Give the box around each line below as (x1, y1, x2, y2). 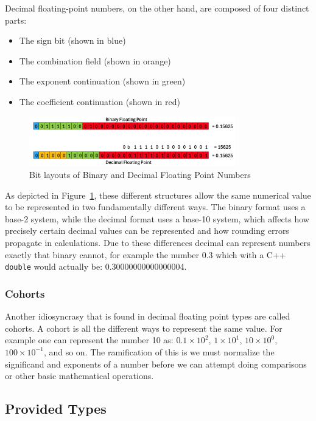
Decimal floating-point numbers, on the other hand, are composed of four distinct (5, 2, 309, 14)
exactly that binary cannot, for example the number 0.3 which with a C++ (5, 248, 286, 261)
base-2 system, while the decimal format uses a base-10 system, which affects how (5, 212, 309, 225)
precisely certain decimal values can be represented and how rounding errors (5, 224, 289, 237)
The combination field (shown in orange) (19, 54, 171, 67)
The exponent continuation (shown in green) (19, 75, 186, 87)
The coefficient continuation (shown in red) (19, 95, 180, 108)
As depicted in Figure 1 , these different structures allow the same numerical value (5, 188, 311, 201)
